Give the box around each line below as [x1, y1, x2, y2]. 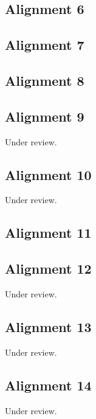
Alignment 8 [5, 71, 84, 89]
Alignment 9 [5, 106, 84, 125]
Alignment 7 [5, 35, 84, 54]
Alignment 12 [5, 259, 92, 278]
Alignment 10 [5, 165, 92, 184]
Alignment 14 [5, 375, 92, 394]
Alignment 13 [5, 317, 92, 336]
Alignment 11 [5, 223, 92, 242]
